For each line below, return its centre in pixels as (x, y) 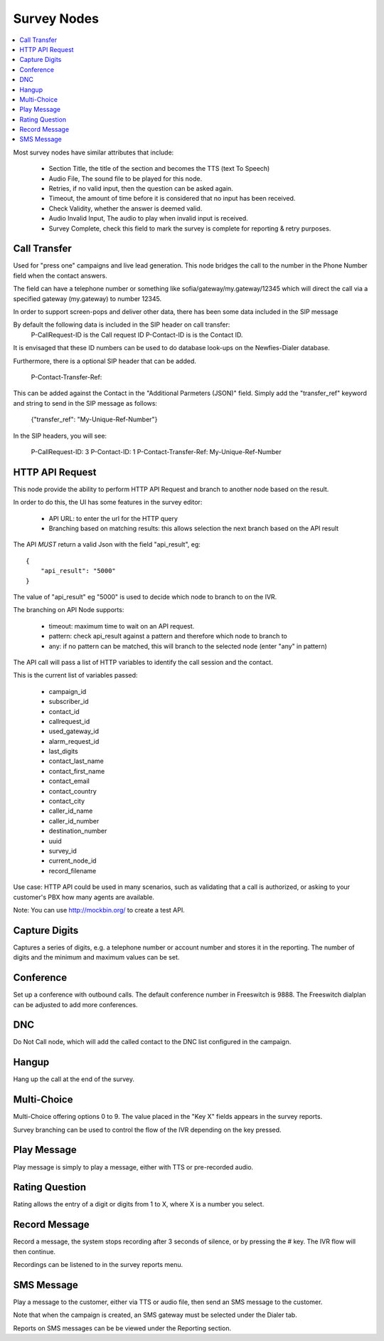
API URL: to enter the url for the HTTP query (113, 518)
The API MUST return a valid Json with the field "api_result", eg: (107, 545)
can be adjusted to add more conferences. (75, 1004)
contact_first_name (77, 771)
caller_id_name (71, 811)
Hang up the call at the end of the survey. (74, 1079)
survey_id (63, 851)
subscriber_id (69, 702)
